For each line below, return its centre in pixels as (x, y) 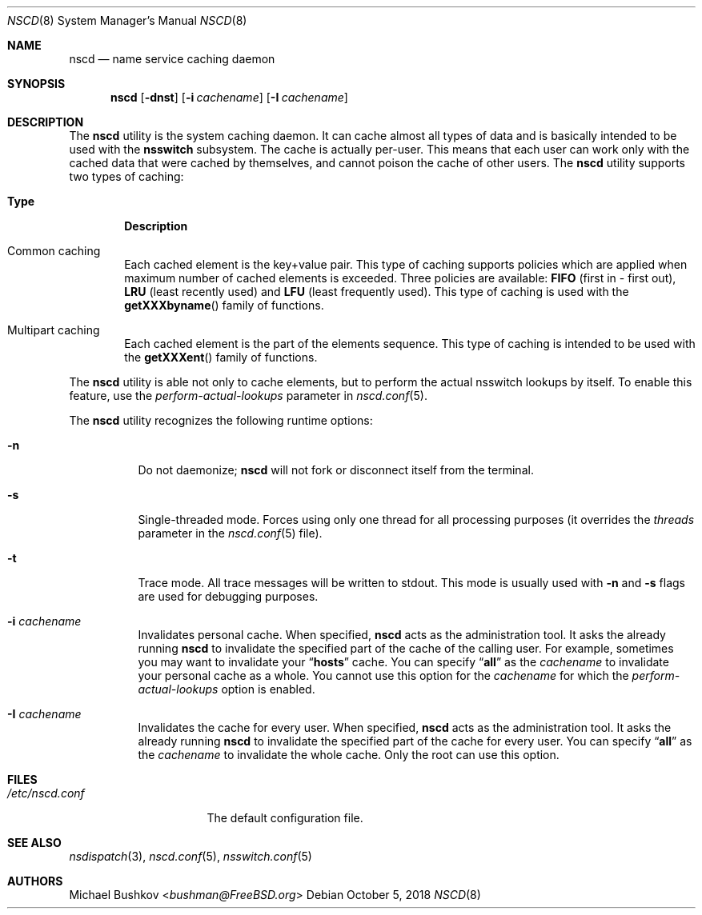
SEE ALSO (34, 843)
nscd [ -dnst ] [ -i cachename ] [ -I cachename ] (229, 97)
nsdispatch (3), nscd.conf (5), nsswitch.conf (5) (191, 856)
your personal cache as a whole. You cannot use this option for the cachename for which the (383, 675)
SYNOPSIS (36, 84)
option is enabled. (268, 689)
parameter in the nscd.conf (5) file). (230, 533)
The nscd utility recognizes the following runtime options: (221, 420)
